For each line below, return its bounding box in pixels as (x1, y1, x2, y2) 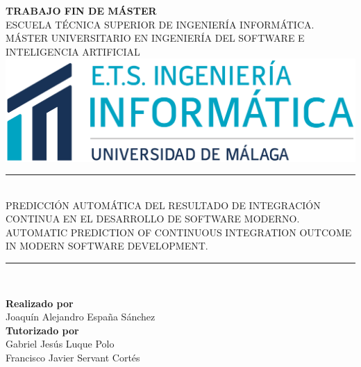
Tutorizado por (6, 323, 79, 337)
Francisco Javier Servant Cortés (6, 350, 140, 365)
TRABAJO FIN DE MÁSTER (6, 3, 157, 17)
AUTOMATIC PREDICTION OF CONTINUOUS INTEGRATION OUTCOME (6, 225, 352, 239)
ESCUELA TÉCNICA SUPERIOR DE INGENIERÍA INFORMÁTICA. (6, 17, 314, 31)
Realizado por (6, 295, 74, 310)
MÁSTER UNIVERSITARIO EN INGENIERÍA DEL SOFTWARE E (6, 31, 305, 45)
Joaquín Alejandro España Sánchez (6, 309, 156, 324)
